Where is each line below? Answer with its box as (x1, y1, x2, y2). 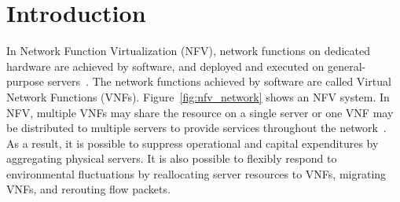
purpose (6, 73, 44, 90)
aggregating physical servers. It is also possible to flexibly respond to (6, 150, 337, 167)
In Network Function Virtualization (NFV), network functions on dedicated (6, 42, 371, 59)
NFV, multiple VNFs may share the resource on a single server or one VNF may (6, 104, 394, 120)
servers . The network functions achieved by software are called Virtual (47, 73, 391, 90)
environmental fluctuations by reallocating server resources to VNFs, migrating (6, 165, 387, 182)
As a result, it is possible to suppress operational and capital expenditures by (6, 134, 379, 151)
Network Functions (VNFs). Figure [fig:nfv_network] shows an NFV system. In (6, 88, 390, 105)
